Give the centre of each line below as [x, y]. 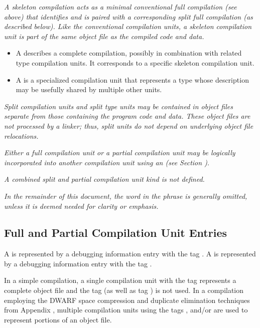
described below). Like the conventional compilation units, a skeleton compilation [128, 26]
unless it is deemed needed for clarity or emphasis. [81, 206]
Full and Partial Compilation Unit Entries [115, 233]
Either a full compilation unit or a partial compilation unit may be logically [120, 152]
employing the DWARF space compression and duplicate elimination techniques [127, 300]
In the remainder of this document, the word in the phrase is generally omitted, [126, 196]
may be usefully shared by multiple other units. [89, 89]
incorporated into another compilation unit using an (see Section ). [107, 162]
